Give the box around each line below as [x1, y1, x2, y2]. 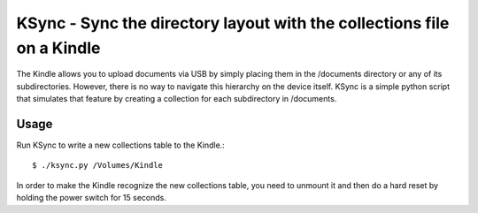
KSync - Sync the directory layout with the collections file [16, 13, 450, 33]
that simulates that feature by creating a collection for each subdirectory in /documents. [16, 94, 337, 104]
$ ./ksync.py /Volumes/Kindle [32, 160, 164, 171]
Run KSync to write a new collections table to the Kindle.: [16, 140, 225, 150]
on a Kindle [16, 38, 101, 57]
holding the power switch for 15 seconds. [16, 193, 167, 203]
